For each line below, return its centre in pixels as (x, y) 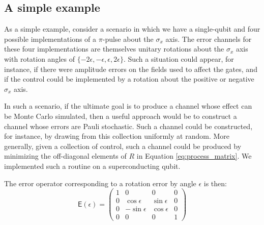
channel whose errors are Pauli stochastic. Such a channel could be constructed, (128, 126)
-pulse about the (128, 39)
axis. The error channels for (209, 39)
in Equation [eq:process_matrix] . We (194, 156)
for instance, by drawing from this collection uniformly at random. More (117, 136)
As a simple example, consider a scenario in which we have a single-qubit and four (132, 29)
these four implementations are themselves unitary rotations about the (114, 49)
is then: (215, 183)
